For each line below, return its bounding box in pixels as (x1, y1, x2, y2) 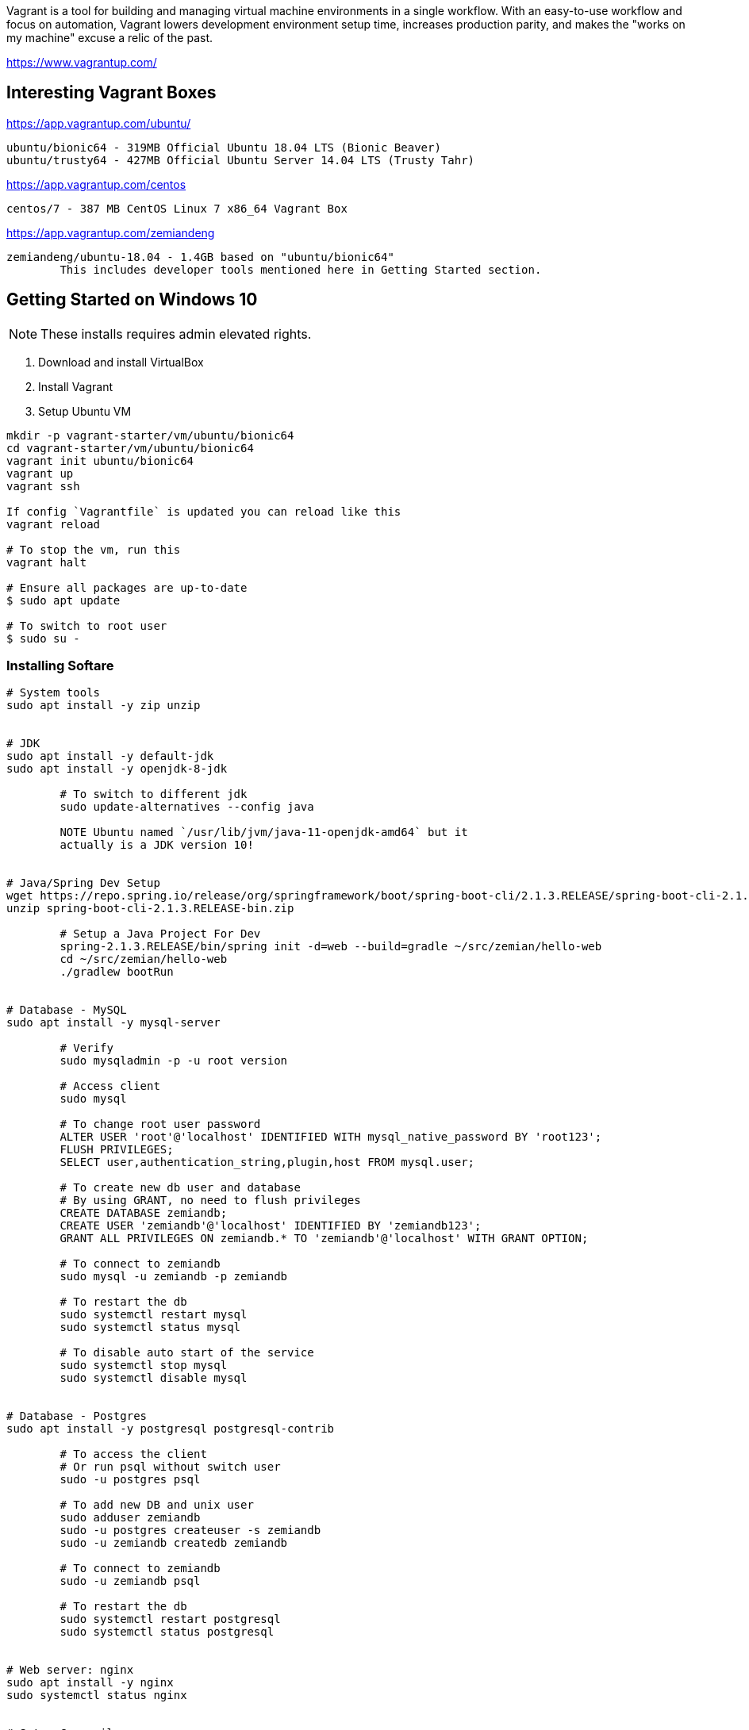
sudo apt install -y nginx (6, 1676, 174, 1690)
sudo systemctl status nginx (6, 1689, 187, 1702)
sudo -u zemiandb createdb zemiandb (60, 1536, 288, 1550)
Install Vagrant (38, 379, 113, 393)
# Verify (60, 1041, 113, 1055)
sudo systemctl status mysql (60, 1321, 241, 1334)
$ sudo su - (6, 631, 80, 645)
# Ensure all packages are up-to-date (6, 581, 248, 594)
